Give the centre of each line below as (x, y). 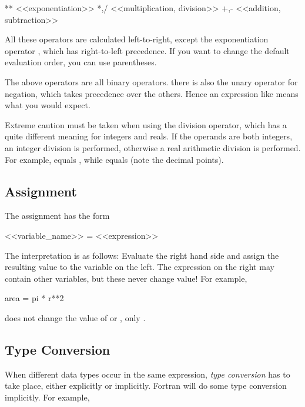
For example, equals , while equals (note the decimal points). (114, 159)
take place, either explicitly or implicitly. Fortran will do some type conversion (146, 386)
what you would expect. (48, 105)
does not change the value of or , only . (75, 317)
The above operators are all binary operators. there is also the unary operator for (151, 81)
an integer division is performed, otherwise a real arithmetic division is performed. (153, 147)
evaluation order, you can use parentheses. (81, 62)
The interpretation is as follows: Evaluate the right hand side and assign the (142, 255)
